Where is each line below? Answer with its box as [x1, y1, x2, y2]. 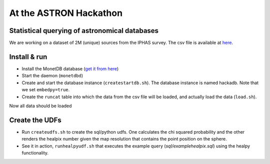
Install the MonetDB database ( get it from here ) [21, 65, 119, 72]
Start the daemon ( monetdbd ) [21, 73, 83, 79]
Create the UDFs [9, 116, 62, 124]
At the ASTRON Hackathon [9, 7, 122, 18]
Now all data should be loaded [9, 103, 72, 109]
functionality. [21, 150, 49, 156]
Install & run [9, 52, 47, 61]
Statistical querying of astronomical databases [9, 26, 159, 35]
